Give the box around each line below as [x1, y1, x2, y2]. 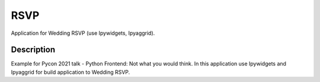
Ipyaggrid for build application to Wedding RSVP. [11, 68, 130, 76]
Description [11, 45, 56, 55]
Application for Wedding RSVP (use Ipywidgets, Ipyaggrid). [11, 29, 155, 37]
